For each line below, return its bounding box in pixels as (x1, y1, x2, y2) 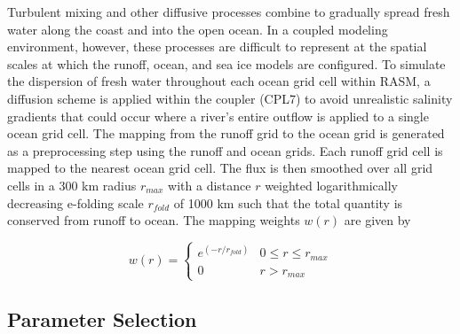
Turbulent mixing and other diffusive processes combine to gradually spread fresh (7, 3, 450, 20)
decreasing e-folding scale (7, 193, 144, 212)
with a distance (168, 175, 251, 194)
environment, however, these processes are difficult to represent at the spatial (7, 37, 427, 56)
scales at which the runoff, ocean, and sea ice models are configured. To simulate (7, 54, 446, 73)
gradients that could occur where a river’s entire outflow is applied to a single (7, 106, 429, 125)
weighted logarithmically (265, 175, 398, 194)
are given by (344, 211, 411, 229)
